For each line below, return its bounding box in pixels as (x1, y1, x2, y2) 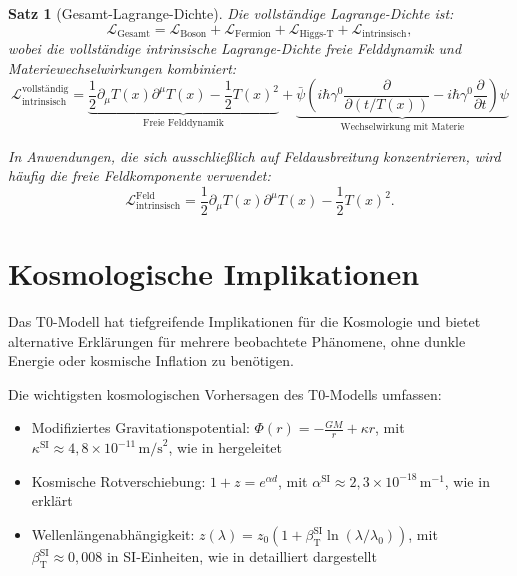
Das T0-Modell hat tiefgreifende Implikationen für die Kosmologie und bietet (8, 311, 481, 332)
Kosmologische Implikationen (8, 253, 420, 294)
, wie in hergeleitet (168, 437, 283, 458)
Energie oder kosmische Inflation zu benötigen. (8, 350, 294, 371)
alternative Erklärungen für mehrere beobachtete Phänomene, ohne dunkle (8, 330, 466, 351)
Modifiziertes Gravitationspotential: (31, 417, 250, 438)
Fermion (234, 29, 271, 40)
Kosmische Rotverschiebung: (31, 470, 206, 491)
